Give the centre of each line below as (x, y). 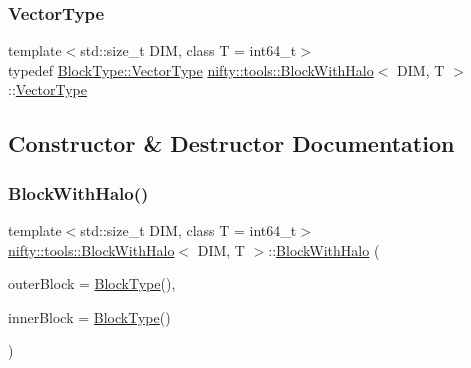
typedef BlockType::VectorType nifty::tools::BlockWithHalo (191, 69)
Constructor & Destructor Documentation (231, 143)
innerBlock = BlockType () (89, 316)
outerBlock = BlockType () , (92, 283)
